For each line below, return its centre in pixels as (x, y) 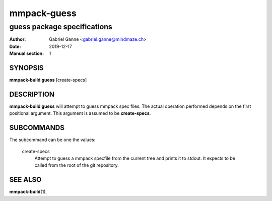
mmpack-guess (43, 13)
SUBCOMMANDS (37, 128)
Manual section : (27, 53)
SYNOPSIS (26, 68)
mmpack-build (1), (28, 192)
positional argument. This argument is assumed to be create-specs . (80, 113)
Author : (18, 39)
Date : (15, 46)
